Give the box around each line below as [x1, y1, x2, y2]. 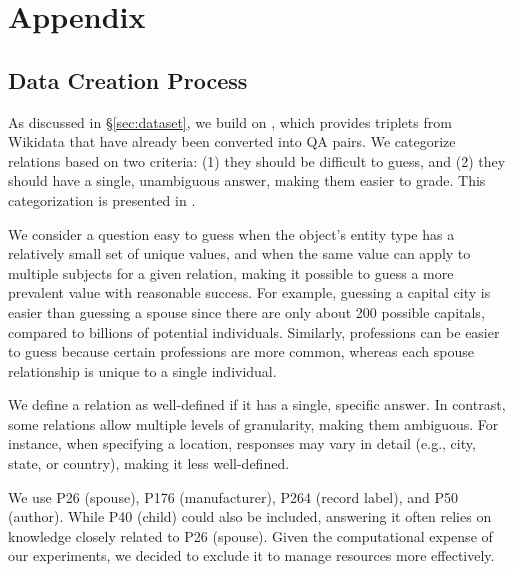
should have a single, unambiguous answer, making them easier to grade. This [8, 170, 486, 191]
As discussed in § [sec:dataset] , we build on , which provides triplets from [8, 111, 452, 132]
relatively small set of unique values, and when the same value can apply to [8, 243, 471, 264]
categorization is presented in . [8, 189, 196, 210]
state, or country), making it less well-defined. [8, 453, 290, 474]
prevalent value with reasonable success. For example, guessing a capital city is [8, 282, 491, 303]
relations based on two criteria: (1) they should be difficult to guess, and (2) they [8, 150, 506, 171]
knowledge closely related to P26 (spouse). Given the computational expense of [8, 525, 493, 546]
